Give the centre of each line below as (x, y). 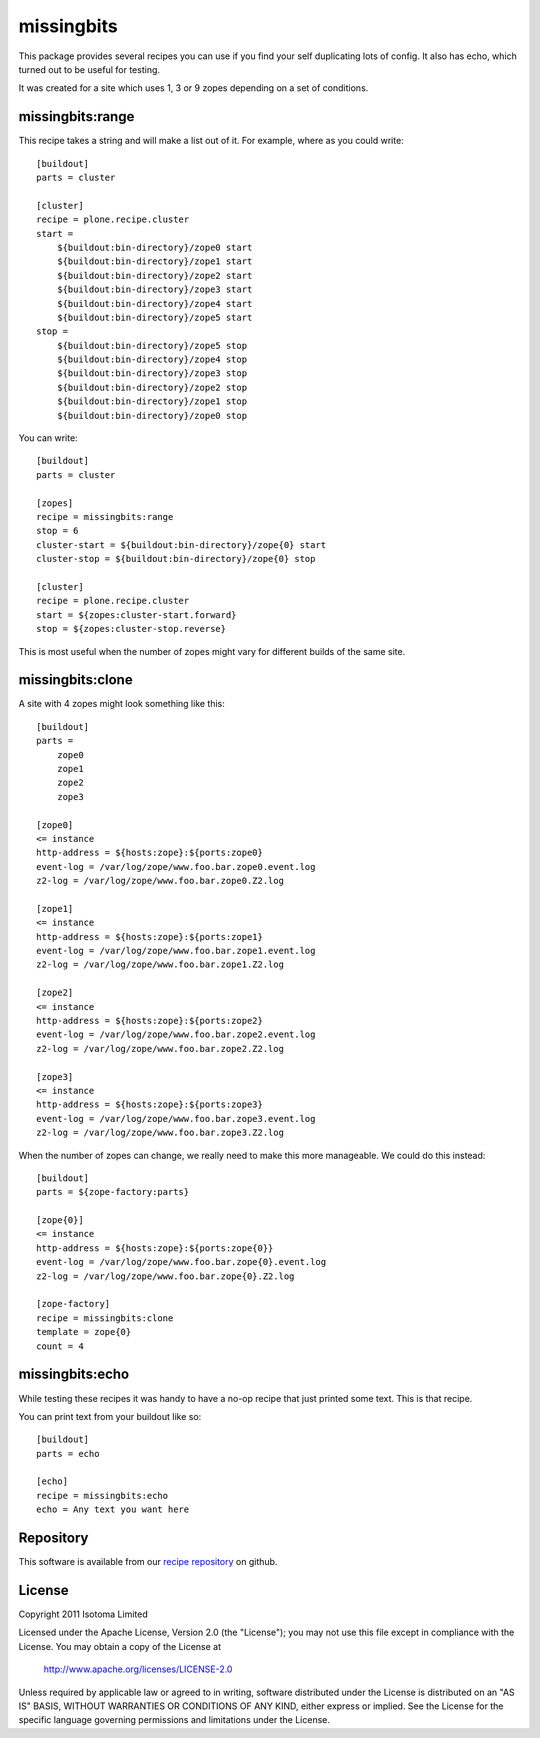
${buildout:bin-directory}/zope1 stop (152, 401)
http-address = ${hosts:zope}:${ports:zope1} (150, 936)
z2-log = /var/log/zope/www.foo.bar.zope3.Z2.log (160, 1133)
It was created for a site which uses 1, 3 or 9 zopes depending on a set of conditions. (193, 88)
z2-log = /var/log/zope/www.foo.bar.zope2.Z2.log (160, 1048)
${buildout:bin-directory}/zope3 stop (152, 373)
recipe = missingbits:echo (102, 1495)
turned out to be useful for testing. (89, 69)
